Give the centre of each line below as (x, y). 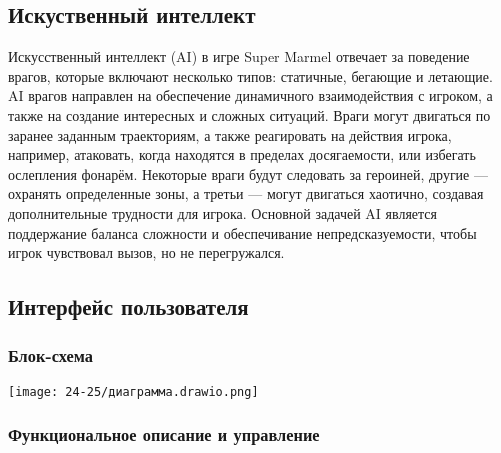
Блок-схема (50, 355)
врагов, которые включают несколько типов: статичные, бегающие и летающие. (250, 75)
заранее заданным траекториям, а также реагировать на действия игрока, (230, 134)
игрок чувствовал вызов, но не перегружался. (146, 252)
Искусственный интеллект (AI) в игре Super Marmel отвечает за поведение (239, 56)
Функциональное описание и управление (164, 434)
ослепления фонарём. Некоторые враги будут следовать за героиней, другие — (248, 173)
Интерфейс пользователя (128, 306)
